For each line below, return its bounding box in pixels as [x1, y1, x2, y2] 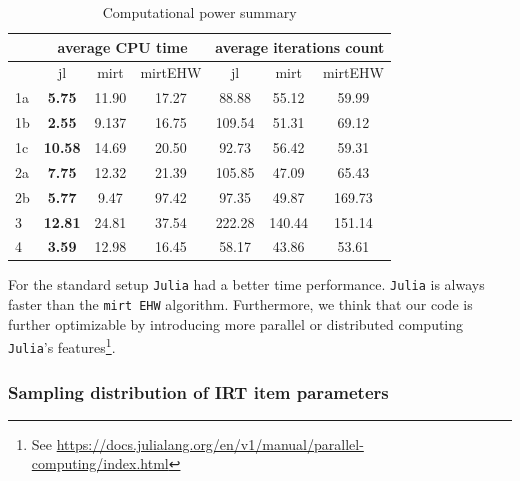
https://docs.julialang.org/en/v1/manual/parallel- [56, 433, 364, 454]
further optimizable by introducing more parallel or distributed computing [8, 313, 464, 334]
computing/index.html [31, 453, 169, 474]
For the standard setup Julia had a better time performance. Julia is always [8, 274, 485, 295]
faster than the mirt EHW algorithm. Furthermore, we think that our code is [8, 294, 473, 315]
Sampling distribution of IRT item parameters [8, 379, 389, 404]
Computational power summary [102, 2, 297, 22]
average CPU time [57, 36, 188, 57]
